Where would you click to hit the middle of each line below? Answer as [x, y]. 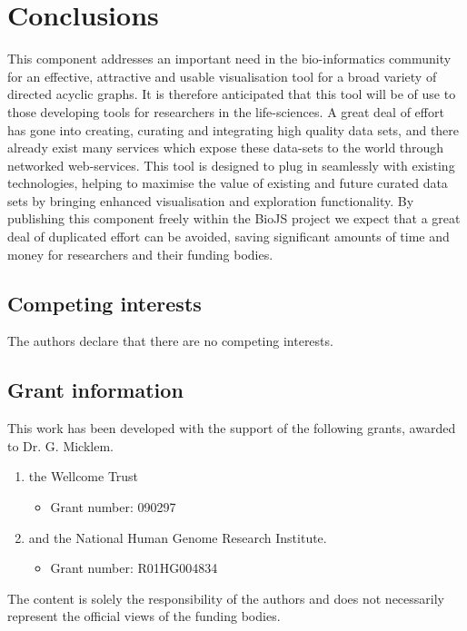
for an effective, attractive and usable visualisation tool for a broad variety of [222, 76]
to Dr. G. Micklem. [60, 445]
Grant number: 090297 [113, 507]
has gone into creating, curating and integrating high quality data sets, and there [233, 129]
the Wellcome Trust [84, 476]
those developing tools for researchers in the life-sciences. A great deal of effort [226, 111]
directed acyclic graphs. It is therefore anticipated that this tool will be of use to [232, 94]
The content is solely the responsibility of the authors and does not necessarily [226, 598]
